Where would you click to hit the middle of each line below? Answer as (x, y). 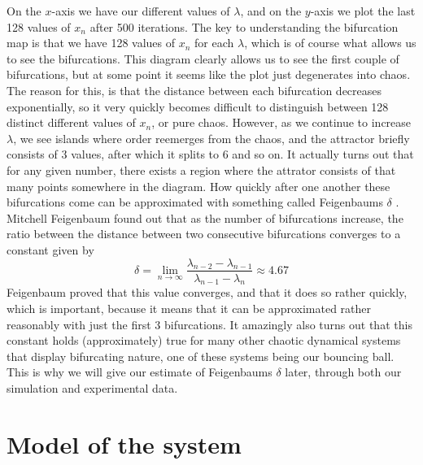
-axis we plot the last (363, 11)
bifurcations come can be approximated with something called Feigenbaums (195, 202)
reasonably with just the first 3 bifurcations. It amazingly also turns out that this (209, 324)
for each (214, 43)
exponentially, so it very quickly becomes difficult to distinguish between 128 (198, 106)
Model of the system (124, 443)
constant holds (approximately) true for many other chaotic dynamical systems (204, 340)
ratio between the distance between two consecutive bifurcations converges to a (204, 234)
